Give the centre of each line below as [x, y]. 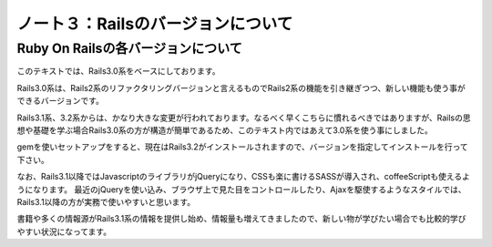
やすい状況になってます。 [64, 232]
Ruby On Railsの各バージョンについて [130, 48]
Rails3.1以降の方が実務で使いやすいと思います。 [106, 201]
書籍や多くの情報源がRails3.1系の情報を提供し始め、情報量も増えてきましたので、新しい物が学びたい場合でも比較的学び [241, 219]
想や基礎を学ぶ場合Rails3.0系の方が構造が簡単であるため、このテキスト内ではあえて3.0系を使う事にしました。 [225, 130]
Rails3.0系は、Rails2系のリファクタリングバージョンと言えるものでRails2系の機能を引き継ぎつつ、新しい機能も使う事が [241, 87]
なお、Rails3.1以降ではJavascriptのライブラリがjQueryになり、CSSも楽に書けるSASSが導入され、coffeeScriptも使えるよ [244, 177]
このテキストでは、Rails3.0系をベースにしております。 [118, 71]
